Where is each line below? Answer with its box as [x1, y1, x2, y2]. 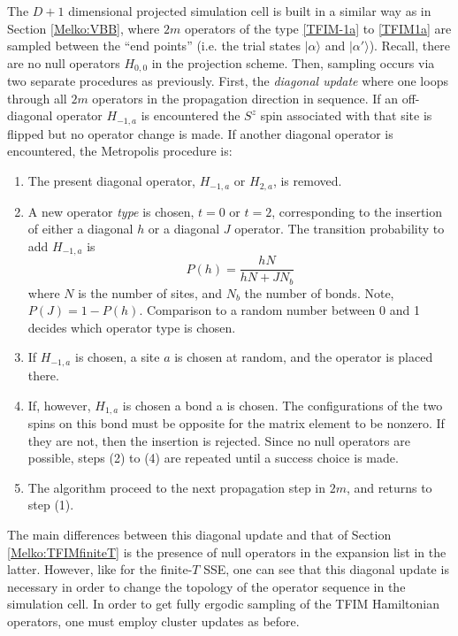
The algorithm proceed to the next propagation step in [27, 478, 326, 496]
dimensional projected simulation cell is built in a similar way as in [68, 2, 431, 19]
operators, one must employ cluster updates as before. [7, 611, 300, 630]
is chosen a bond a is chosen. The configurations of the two [122, 395, 443, 414]
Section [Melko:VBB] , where [7, 19, 160, 37]
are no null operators [7, 53, 120, 72]
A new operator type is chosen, [27, 202, 195, 220]
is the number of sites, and [78, 283, 223, 302]
